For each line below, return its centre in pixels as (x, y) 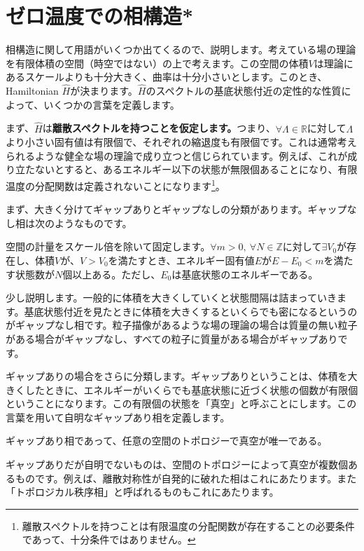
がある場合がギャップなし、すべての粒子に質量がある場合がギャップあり (172, 338)
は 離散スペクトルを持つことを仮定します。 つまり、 (159, 128)
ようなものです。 (93, 223)
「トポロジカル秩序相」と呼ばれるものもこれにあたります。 (142, 492)
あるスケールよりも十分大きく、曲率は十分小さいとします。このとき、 (167, 77)
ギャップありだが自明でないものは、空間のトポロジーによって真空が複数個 (177, 464)
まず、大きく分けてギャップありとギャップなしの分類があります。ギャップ (176, 209)
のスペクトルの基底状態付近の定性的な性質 (244, 91)
